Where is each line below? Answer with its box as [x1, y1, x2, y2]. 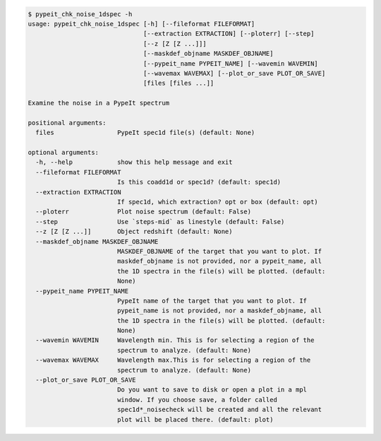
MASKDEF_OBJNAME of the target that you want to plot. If [116, 247, 322, 255]
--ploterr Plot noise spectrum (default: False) [35, 208, 252, 216]
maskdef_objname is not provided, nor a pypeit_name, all [116, 257, 322, 265]
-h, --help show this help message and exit [35, 158, 233, 166]
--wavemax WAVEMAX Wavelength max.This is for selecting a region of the [35, 356, 311, 364]
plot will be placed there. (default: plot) [116, 416, 274, 423]
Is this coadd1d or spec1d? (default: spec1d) [116, 178, 282, 187]
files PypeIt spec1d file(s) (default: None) [35, 129, 255, 137]
